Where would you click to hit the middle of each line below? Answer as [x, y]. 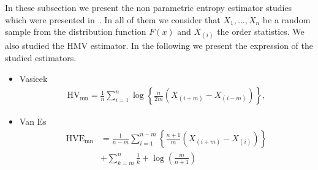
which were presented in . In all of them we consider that [113, 19]
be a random [286, 19]
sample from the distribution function [76, 31]
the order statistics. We [261, 31]
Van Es [33, 121]
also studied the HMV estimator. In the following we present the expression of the [159, 46]
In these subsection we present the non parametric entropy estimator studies [149, 7]
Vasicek [33, 78]
